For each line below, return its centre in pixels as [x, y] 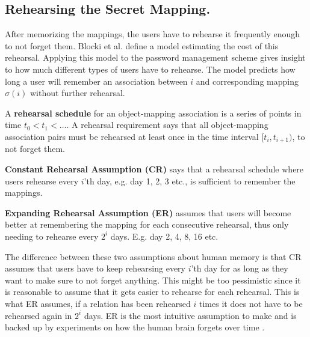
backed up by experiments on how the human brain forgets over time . [135, 327]
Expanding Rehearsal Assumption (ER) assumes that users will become [148, 212]
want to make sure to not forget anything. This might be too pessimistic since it [153, 280]
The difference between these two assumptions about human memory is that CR [153, 256]
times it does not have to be [251, 303]
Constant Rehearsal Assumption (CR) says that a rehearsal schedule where [154, 169]
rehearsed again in [39, 315]
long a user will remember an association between [96, 81]
